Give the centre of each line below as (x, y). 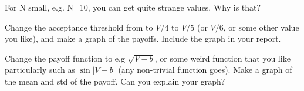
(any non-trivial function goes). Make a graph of (205, 70)
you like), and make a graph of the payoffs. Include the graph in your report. (143, 38)
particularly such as (40, 70)
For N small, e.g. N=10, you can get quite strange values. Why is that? (133, 7)
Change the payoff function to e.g (65, 58)
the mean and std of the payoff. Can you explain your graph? (115, 81)
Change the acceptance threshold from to (79, 27)
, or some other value (261, 27)
